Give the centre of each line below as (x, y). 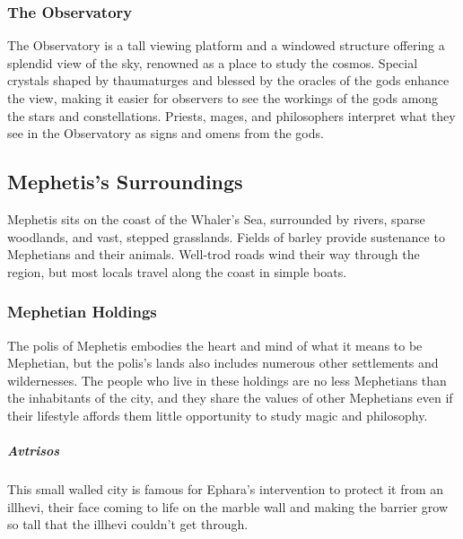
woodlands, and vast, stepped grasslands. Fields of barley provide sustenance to (226, 236)
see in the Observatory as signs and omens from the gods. (166, 133)
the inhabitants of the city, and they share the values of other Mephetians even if (230, 398)
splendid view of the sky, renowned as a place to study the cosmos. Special (213, 62)
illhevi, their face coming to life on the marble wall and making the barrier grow (228, 506)
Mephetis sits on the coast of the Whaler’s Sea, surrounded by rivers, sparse (216, 218)
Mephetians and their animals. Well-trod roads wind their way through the (214, 254)
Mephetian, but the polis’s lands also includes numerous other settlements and (223, 363)
